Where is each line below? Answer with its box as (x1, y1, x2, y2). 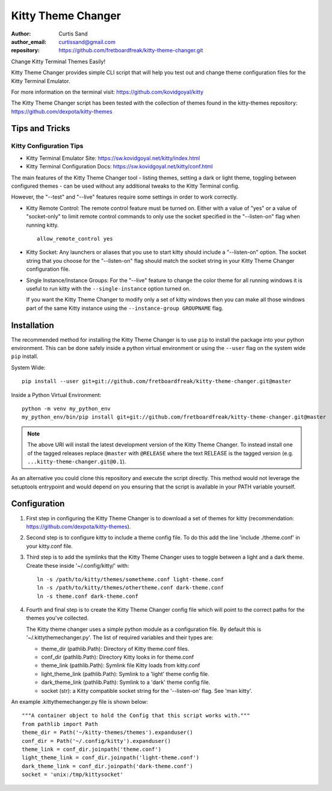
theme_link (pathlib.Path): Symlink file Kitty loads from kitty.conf (41, 662, 200, 669)
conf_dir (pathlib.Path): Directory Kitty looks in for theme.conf (41, 653, 194, 661)
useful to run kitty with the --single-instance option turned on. (26, 285, 191, 292)
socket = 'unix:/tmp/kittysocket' (22, 771, 123, 778)
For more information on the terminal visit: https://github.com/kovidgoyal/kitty (11, 88, 204, 96)
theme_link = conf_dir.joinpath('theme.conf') (22, 746, 162, 753)
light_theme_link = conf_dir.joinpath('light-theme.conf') (22, 754, 200, 761)
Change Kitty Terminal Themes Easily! (11, 58, 105, 65)
